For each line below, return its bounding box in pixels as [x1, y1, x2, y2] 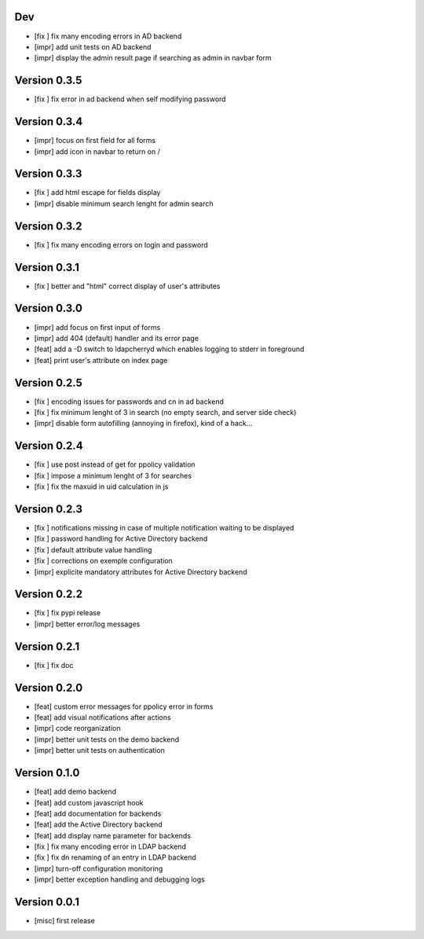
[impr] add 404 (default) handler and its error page [34, 333, 199, 343]
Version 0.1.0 [14, 766, 80, 779]
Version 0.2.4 [14, 439, 83, 453]
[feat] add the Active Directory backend [34, 820, 163, 829]
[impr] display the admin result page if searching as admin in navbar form [34, 53, 272, 63]
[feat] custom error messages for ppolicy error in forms [34, 702, 214, 711]
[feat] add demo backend [34, 787, 117, 797]
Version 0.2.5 [14, 376, 82, 389]
